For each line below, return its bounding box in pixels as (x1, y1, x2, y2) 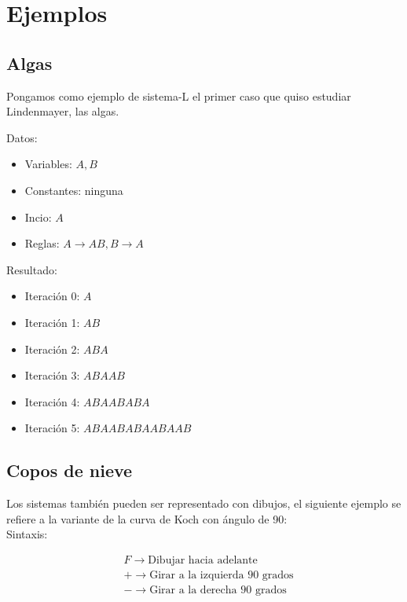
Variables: (24, 156, 72, 172)
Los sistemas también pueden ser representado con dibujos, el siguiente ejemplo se (6, 495, 401, 512)
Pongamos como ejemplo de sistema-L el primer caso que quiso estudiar (6, 87, 351, 104)
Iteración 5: (24, 420, 80, 436)
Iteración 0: (24, 288, 80, 304)
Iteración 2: (24, 340, 80, 357)
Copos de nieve (6, 458, 133, 483)
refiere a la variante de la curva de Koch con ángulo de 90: (6, 510, 288, 527)
